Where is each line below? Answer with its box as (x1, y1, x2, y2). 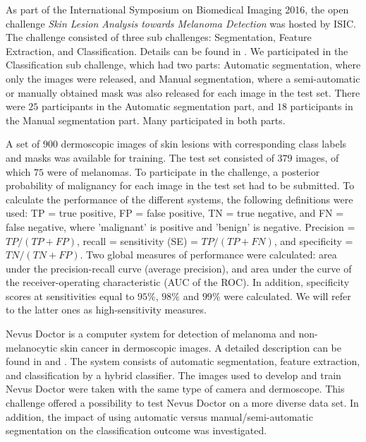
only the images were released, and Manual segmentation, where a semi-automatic (6, 71, 360, 85)
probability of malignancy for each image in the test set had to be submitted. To (6, 178, 355, 193)
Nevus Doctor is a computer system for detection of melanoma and (6, 326, 295, 341)
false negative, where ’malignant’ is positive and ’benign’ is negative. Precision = (6, 219, 355, 234)
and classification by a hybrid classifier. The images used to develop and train (6, 367, 341, 382)
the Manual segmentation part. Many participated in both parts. (6, 112, 286, 127)
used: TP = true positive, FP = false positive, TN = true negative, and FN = (6, 205, 344, 220)
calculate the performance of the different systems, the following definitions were (6, 191, 353, 206)
